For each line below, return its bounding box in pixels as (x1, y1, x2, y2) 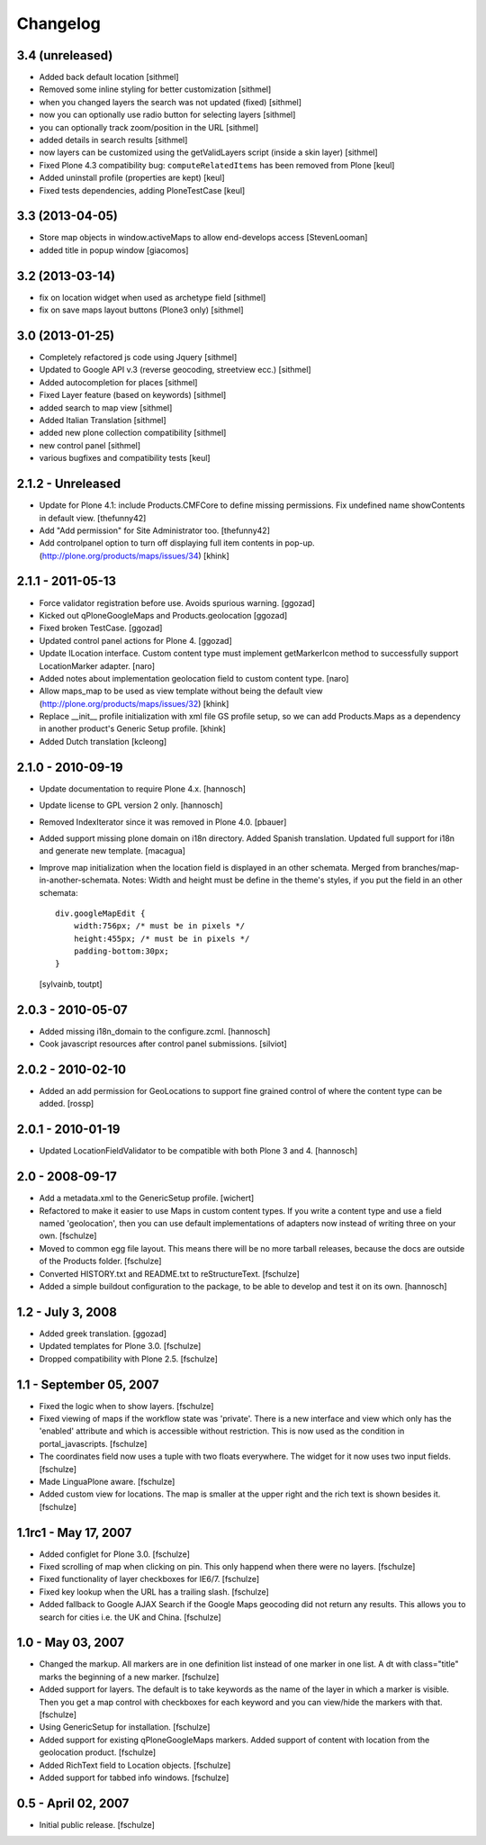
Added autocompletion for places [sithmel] (39, 376, 198, 387)
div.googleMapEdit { (55, 908, 146, 918)
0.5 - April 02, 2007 (16, 1795, 130, 1811)
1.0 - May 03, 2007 (16, 1635, 125, 1651)
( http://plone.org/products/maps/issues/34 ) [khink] (39, 550, 229, 561)
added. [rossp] (39, 1099, 94, 1109)
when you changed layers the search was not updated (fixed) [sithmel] (39, 96, 301, 107)
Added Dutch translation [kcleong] (39, 736, 167, 746)
